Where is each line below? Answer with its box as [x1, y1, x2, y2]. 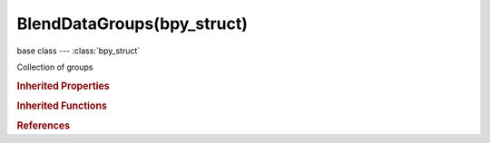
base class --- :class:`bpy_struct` [16, 45, 141, 56]
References [16, 119, 71, 132]
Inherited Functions [16, 100, 108, 112]
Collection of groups [16, 62, 93, 72]
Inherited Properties [16, 80, 111, 92]
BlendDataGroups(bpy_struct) [16, 14, 249, 33]
